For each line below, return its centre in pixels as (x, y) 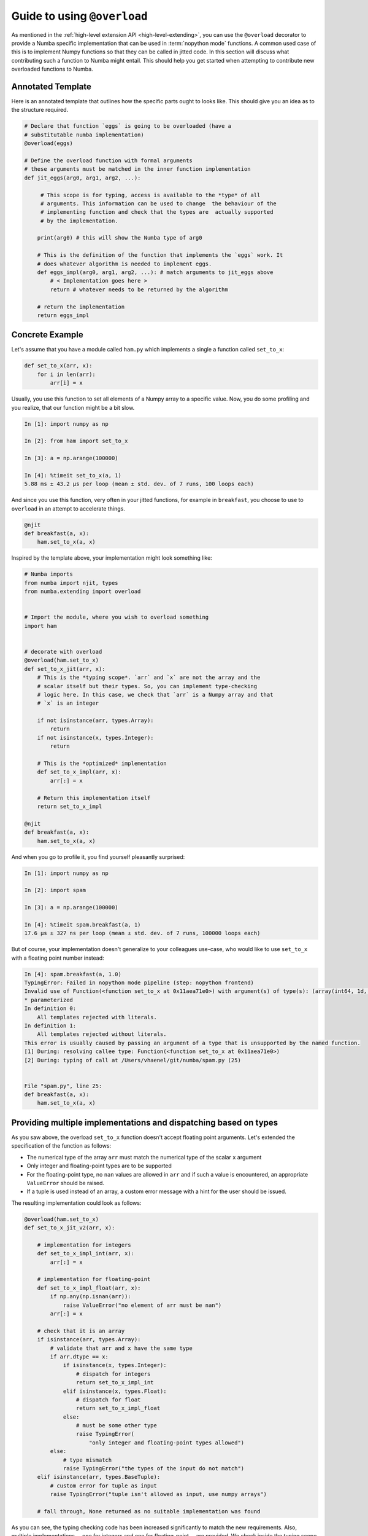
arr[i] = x (66, 383)
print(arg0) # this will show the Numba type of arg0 (120, 238)
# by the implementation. (79, 221)
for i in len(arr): (67, 374)
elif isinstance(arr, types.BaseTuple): (99, 1477)
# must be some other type (117, 1426)
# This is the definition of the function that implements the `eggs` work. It (160, 255)
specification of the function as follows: (61, 1146)
